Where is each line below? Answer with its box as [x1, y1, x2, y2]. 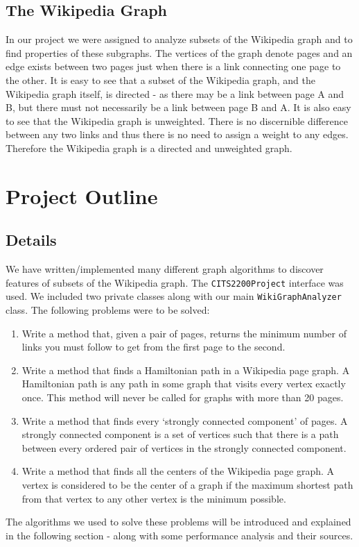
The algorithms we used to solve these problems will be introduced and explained [6, 514, 351, 529]
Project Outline [6, 181, 158, 210]
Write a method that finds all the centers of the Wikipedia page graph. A [21, 464, 335, 478]
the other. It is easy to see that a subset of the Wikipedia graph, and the [6, 72, 315, 87]
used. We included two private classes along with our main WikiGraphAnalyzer [6, 289, 342, 303]
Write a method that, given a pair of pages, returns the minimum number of [21, 326, 347, 340]
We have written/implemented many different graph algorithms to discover [6, 262, 324, 276]
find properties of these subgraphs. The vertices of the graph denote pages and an [6, 45, 353, 60]
